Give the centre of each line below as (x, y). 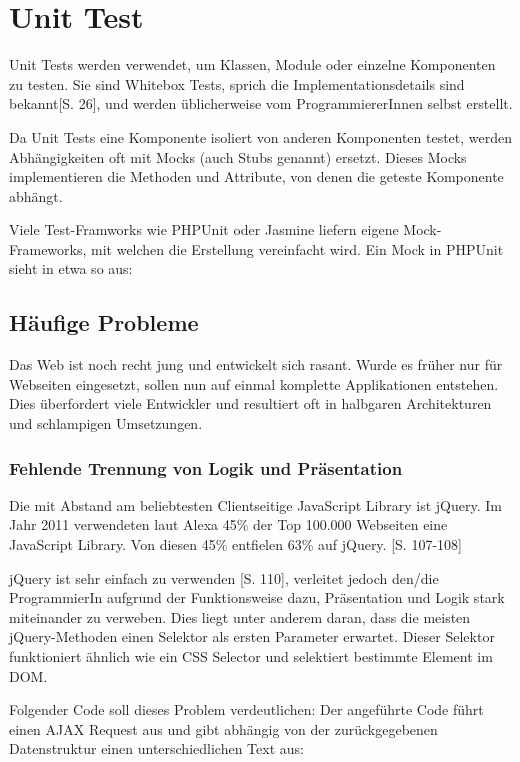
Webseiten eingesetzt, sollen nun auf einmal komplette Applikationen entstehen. (254, 383)
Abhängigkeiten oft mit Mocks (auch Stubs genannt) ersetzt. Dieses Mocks (238, 156)
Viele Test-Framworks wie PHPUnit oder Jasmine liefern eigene (204, 229)
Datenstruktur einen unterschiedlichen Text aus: (156, 748)
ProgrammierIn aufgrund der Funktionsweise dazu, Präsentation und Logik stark (257, 597)
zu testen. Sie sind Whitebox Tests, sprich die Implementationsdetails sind (237, 83)
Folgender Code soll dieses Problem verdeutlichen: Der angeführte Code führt (246, 709)
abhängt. (36, 195)
